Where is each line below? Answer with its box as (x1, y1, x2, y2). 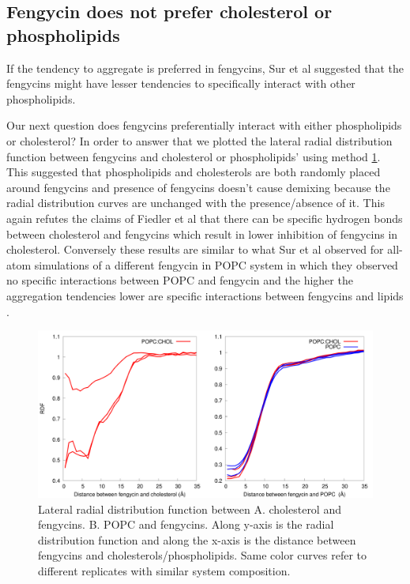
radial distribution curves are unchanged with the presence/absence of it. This (6, 194, 385, 211)
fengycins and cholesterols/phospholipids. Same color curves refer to (38, 547, 367, 563)
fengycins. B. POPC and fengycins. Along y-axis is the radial (38, 516, 334, 533)
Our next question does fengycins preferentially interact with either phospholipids (6, 117, 402, 134)
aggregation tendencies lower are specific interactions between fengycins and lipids (6, 287, 404, 303)
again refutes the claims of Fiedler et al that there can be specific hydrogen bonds (6, 209, 403, 226)
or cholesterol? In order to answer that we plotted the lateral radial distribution (6, 132, 393, 149)
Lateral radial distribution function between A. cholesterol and (38, 500, 341, 517)
